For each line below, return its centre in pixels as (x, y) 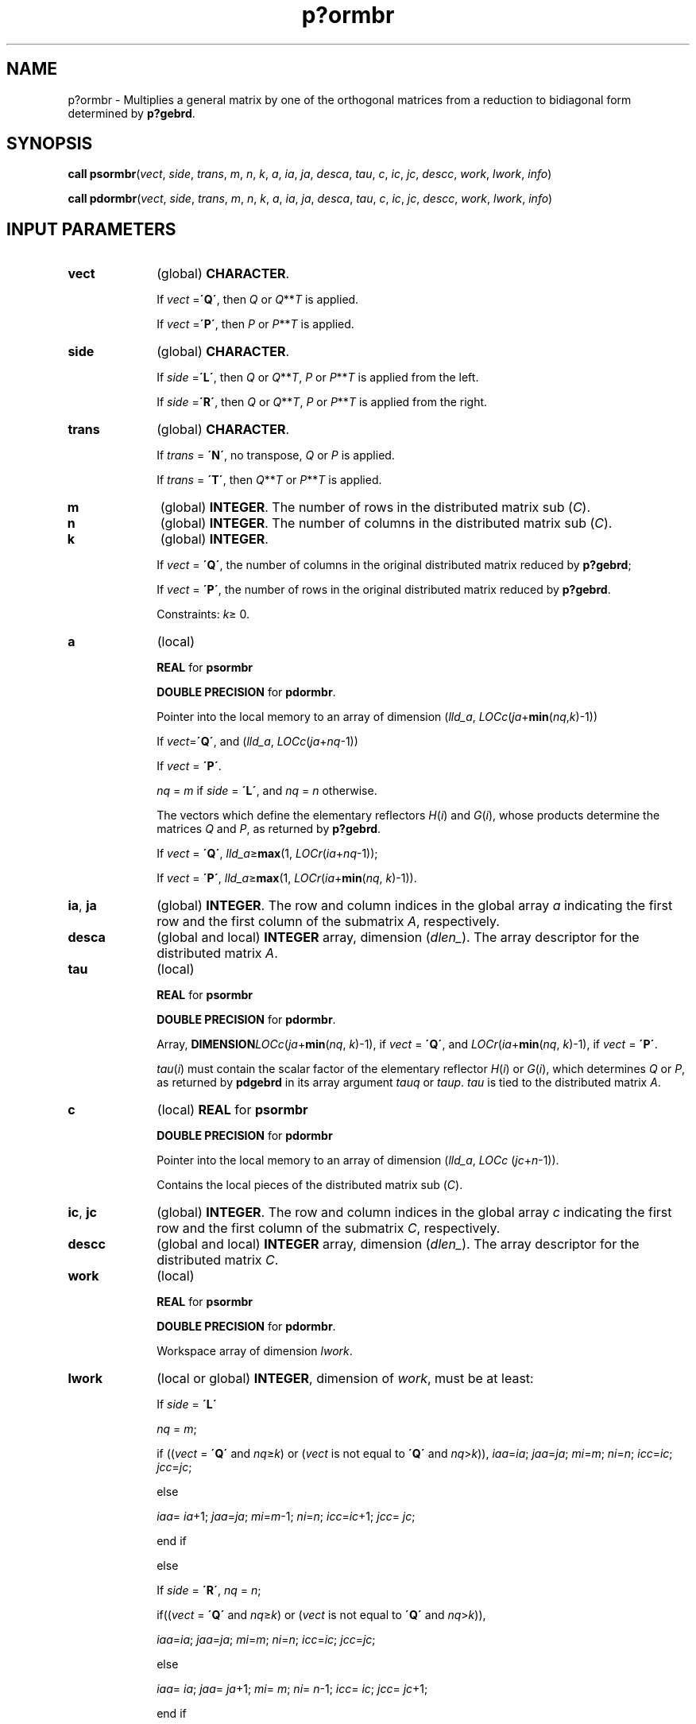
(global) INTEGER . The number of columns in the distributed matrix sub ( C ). (386, 523)
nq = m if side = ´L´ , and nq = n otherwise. (267, 791)
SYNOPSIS (50, 144)
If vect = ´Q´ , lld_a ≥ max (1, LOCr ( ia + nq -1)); (267, 854)
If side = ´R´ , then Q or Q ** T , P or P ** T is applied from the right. (322, 402)
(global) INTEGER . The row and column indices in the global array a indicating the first (415, 906)
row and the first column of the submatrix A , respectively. (328, 922)
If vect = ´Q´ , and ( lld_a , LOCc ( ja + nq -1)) (257, 742)
